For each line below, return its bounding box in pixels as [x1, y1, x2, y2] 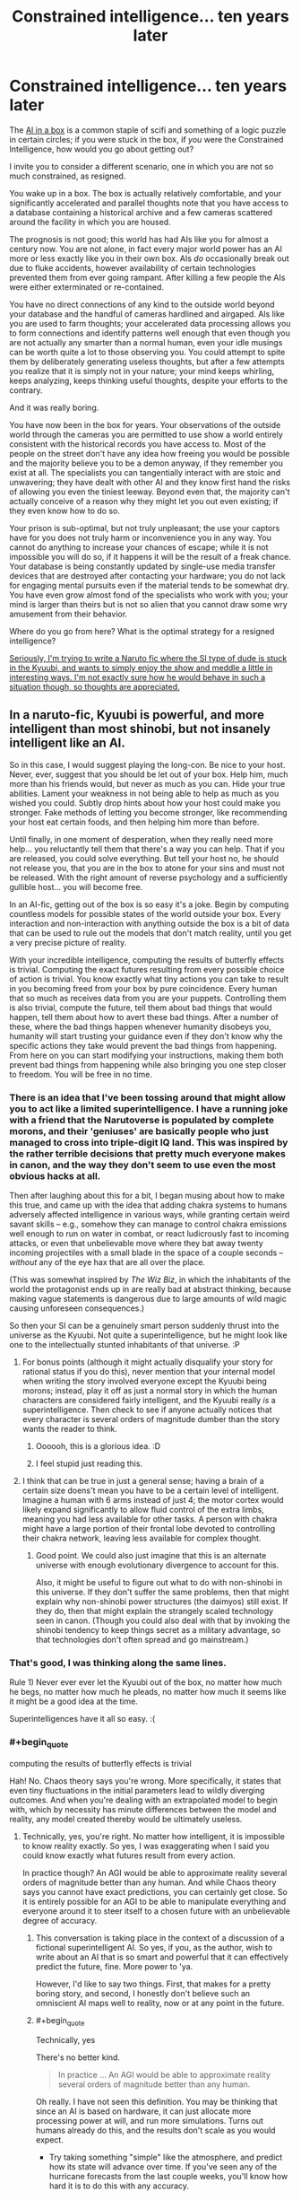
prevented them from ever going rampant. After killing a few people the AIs [9, 272, 286, 283]
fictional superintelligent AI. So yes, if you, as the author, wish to [35, 1942, 273, 1952]
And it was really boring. [9, 402, 99, 413]
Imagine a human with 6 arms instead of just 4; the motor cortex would [21, 1495, 284, 1506]
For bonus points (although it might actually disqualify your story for [21, 1357, 273, 1367]
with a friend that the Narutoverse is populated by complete [9, 1113, 275, 1126]
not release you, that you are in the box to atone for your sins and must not [9, 862, 285, 873]
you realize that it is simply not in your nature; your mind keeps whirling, [9, 365, 275, 376]
